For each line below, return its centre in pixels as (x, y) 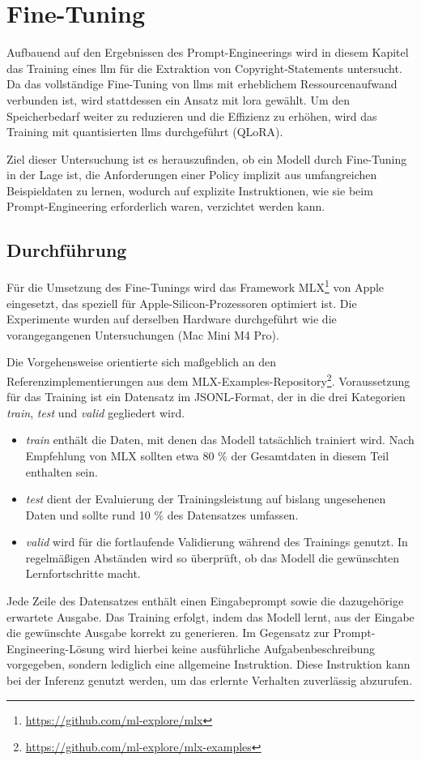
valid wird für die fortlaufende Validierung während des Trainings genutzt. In (217, 542)
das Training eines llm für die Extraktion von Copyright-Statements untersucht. (204, 68)
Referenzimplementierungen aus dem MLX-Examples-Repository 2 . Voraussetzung (208, 379)
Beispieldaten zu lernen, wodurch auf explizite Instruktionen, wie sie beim (190, 190)
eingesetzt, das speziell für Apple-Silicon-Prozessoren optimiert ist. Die (182, 303)
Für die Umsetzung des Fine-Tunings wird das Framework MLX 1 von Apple (196, 286)
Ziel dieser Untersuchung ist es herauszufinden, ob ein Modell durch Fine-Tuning (207, 158)
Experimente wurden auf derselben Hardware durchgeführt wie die (172, 319)
